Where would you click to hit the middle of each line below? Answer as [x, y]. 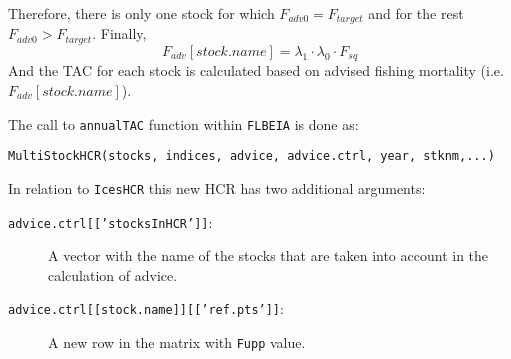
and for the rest [416, 13]
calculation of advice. [113, 274]
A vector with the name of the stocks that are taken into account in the [268, 255]
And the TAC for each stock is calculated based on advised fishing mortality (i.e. [256, 70]
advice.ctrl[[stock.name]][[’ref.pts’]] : [146, 308]
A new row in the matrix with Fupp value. [177, 342]
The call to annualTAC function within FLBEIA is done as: [183, 123]
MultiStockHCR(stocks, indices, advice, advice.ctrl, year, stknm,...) [251, 156]
